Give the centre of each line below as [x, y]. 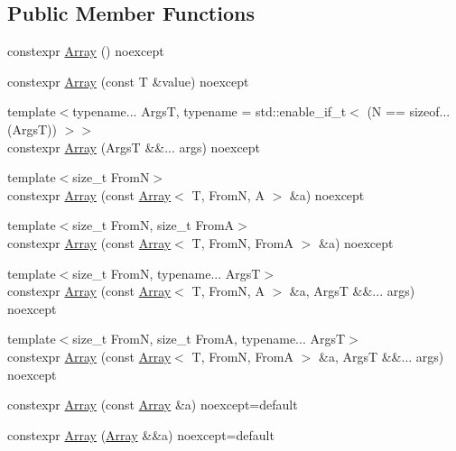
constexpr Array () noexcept [86, 51]
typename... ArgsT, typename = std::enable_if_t [209, 111]
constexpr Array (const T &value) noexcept [128, 81]
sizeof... [430, 111]
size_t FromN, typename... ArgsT [167, 273]
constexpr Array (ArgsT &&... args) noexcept [134, 147]
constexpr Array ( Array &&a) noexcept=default [141, 434]
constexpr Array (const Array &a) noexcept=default [153, 405]
